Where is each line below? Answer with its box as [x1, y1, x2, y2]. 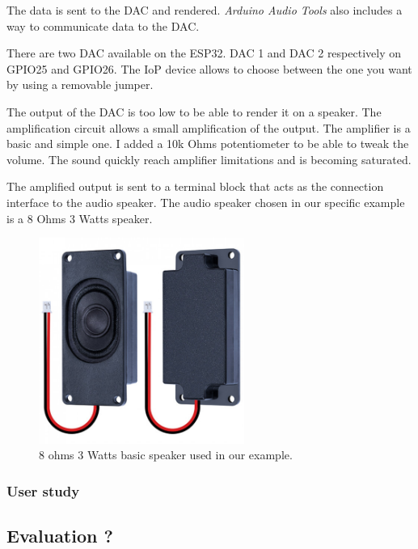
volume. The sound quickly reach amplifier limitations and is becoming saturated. [6, 150, 412, 167]
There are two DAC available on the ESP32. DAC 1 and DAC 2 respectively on [6, 44, 401, 61]
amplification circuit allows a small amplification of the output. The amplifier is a [6, 119, 411, 136]
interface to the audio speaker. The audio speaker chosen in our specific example [6, 193, 405, 210]
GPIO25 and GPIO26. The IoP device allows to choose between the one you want [6, 60, 412, 77]
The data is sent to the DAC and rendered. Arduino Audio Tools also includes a [6, 2, 403, 18]
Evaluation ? [6, 522, 113, 547]
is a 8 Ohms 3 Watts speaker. [6, 209, 153, 226]
